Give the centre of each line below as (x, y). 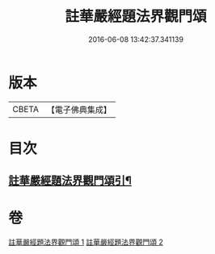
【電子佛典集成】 (79, 110)
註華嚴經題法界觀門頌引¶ (70, 181)
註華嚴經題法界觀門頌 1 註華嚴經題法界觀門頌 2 (86, 242)
